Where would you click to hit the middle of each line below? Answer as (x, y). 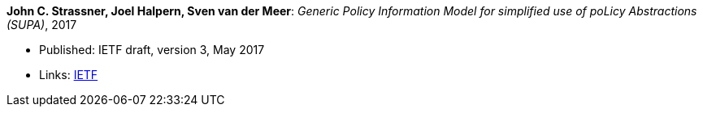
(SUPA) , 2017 (42, 25)
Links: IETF (69, 75)
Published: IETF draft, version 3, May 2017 (152, 50)
